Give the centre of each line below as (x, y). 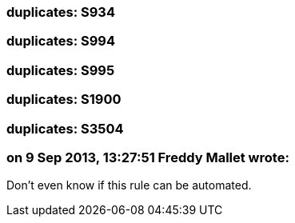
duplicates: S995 (61, 70)
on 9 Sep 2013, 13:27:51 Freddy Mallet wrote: (148, 157)
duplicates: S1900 (64, 100)
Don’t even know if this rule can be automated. (129, 185)
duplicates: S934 (61, 12)
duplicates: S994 (61, 41)
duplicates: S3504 (65, 128)
